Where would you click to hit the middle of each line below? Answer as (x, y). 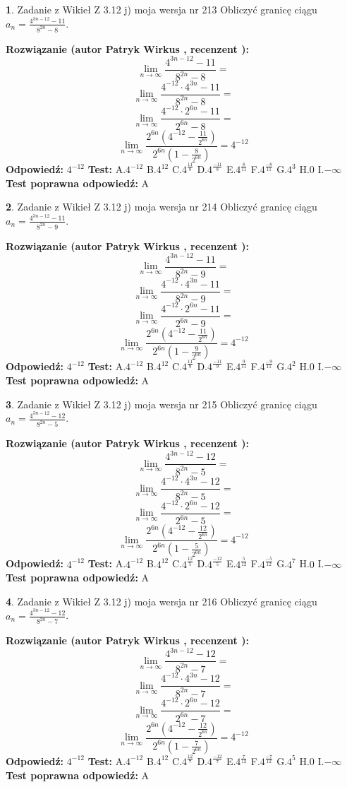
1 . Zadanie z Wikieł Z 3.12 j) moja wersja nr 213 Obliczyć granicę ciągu (162, 9)
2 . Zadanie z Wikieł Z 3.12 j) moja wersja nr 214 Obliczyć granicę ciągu (162, 207)
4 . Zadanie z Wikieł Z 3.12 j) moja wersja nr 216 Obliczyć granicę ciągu (162, 601)
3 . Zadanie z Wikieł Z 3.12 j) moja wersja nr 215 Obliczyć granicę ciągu (162, 404)
